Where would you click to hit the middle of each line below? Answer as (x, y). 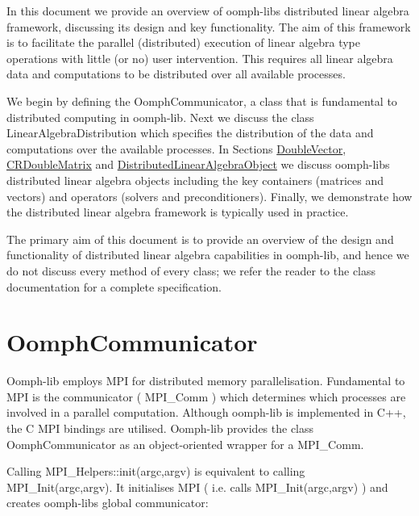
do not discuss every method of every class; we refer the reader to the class (191, 270)
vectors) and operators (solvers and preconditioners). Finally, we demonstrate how (209, 196)
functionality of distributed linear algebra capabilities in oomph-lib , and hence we (208, 255)
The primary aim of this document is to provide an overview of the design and (200, 239)
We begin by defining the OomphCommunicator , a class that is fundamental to (202, 101)
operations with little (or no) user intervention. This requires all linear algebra (200, 58)
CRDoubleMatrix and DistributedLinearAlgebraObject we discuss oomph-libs (198, 164)
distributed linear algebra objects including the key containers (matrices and (195, 180)
